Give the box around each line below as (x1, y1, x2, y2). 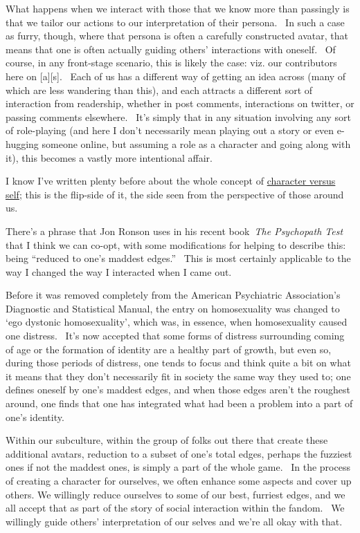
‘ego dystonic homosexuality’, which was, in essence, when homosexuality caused (6, 315, 348, 329)
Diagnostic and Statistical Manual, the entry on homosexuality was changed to (6, 301, 340, 315)
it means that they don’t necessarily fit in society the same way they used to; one (6, 368, 351, 383)
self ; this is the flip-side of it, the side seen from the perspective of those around (6, 187, 344, 201)
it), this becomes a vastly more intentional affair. (6, 150, 213, 165)
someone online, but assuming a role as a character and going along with (42, 136, 351, 151)
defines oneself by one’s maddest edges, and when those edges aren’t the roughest (6, 382, 351, 397)
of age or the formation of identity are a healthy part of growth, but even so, (6, 342, 332, 356)
